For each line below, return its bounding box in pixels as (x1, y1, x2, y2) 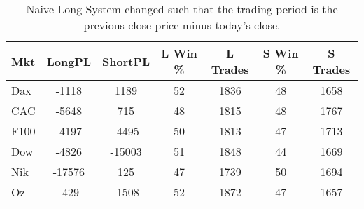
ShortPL (102, 53, 150, 69)
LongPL (46, 53, 92, 69)
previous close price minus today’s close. (83, 17, 281, 33)
